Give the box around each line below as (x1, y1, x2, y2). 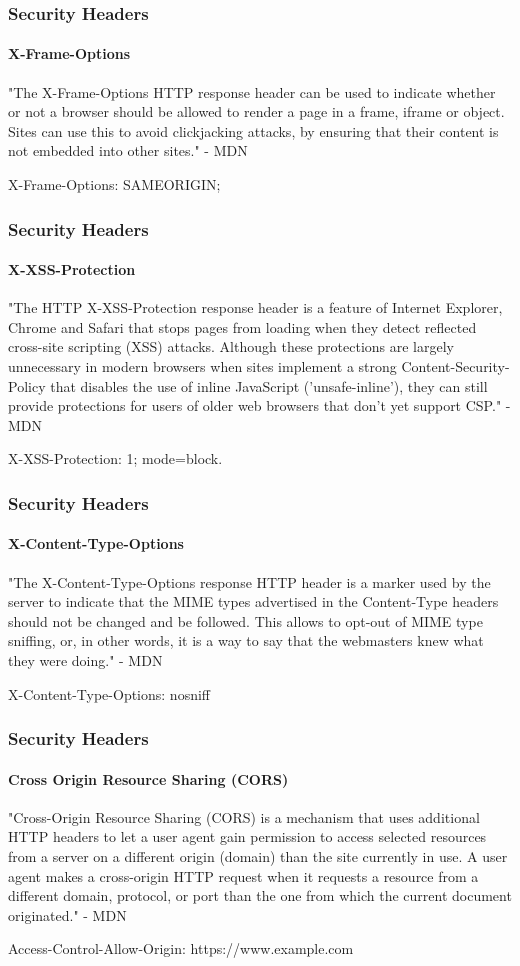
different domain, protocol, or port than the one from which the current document (8, 885, 512, 906)
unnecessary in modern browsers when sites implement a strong (8, 356, 397, 377)
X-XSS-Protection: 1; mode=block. (8, 448, 223, 469)
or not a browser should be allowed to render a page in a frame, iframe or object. (8, 101, 505, 122)
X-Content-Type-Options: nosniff (8, 683, 210, 704)
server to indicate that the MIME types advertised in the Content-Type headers (8, 591, 499, 612)
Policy (8, 375, 46, 396)
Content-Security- (401, 356, 510, 377)
